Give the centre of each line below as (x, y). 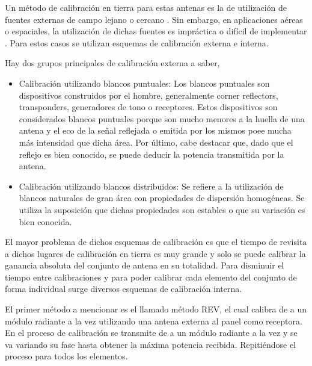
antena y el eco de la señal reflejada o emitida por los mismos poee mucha (155, 130)
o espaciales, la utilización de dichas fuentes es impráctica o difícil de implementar (156, 31)
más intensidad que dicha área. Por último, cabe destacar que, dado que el (156, 142)
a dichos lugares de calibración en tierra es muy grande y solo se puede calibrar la (155, 253)
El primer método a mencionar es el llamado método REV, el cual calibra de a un (156, 309)
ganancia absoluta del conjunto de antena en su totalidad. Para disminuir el (145, 265)
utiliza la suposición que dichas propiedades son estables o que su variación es (162, 209)
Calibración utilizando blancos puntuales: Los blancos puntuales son (144, 83)
